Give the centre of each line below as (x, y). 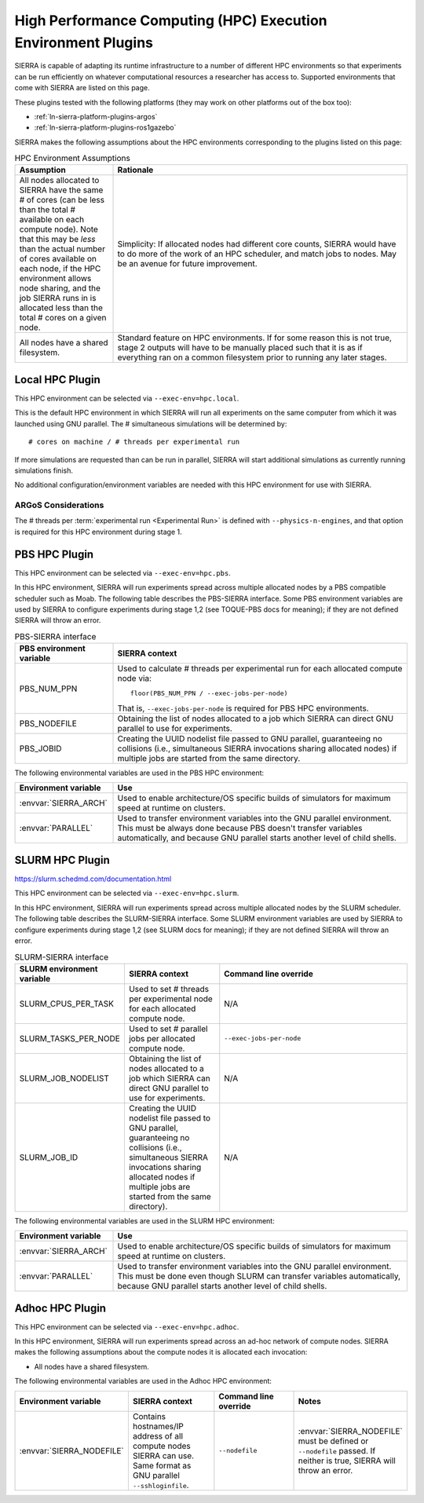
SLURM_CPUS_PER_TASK (66, 1004)
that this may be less (57, 240)
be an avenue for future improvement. (188, 264)
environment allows (55, 279)
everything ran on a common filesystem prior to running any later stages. (252, 357)
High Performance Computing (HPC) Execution (171, 20)
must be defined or (333, 1441)
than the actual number (62, 249)
